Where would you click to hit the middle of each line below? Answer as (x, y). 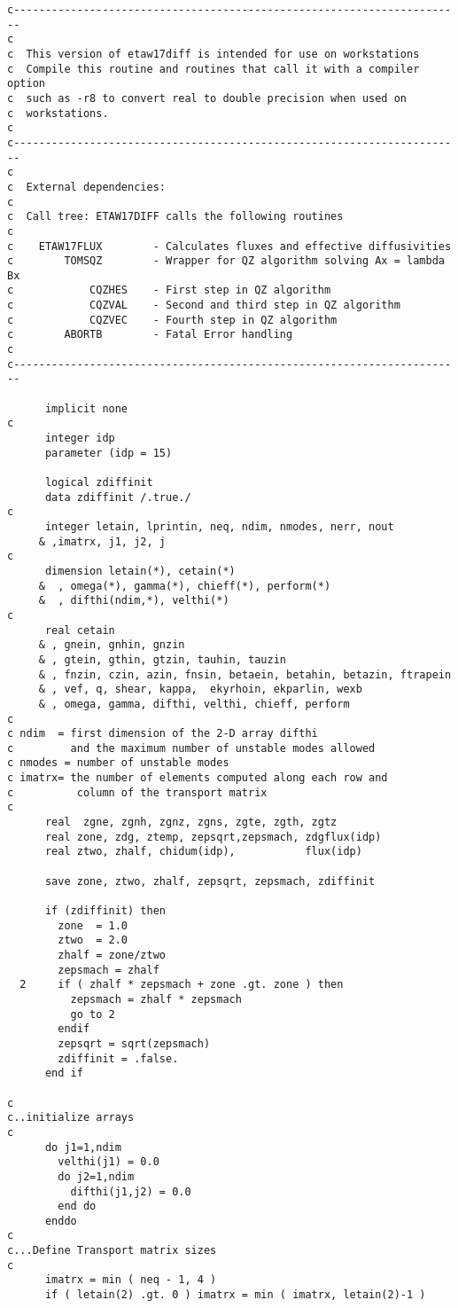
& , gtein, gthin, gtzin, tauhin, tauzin (162, 659)
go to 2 (93, 1014)
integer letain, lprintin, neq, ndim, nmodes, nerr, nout (219, 526)
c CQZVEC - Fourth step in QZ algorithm (172, 320)
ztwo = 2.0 (93, 940)
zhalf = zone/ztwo (112, 955)
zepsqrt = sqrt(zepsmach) (134, 1043)
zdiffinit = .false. (118, 1058)
